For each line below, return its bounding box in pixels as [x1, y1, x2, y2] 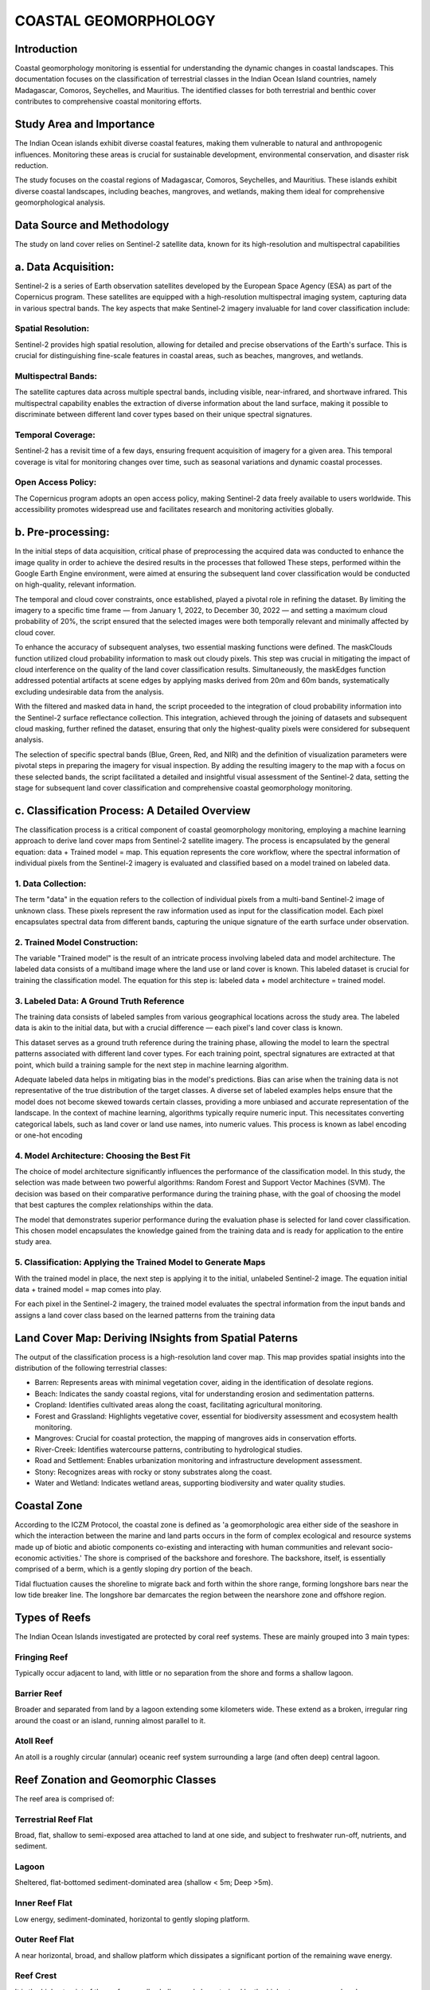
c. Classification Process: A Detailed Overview [14, 804, 251, 817]
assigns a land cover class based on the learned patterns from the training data [14, 1310, 276, 1320]
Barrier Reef [14, 1688, 63, 1699]
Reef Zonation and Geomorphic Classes [14, 1773, 217, 1786]
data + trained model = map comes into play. [14, 1284, 162, 1293]
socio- [371, 1542, 393, 1551]
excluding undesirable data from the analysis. [14, 687, 165, 696]
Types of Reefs [14, 1610, 92, 1624]
